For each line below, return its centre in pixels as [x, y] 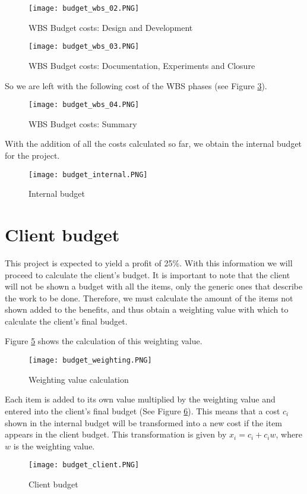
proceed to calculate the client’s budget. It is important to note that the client [148, 274]
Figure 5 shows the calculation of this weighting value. [104, 341]
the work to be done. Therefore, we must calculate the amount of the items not [149, 298]
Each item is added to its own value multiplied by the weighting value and [140, 399]
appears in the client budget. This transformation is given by [116, 434]
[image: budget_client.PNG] [84, 465]
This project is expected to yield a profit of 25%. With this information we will [149, 262]
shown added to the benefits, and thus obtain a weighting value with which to [147, 309]
